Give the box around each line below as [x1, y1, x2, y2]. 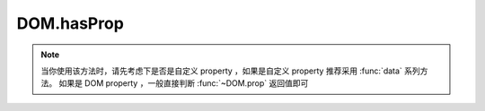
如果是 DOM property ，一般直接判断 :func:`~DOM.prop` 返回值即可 [58, 78, 309, 89]
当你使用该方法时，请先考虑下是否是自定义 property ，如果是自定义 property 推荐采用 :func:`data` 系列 [40, 65, 421, 76]
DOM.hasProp [16, 13, 125, 33]
